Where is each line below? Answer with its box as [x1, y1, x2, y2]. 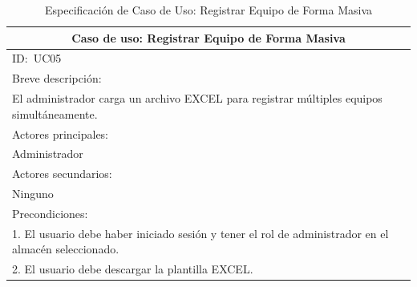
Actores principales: [12, 125, 109, 142]
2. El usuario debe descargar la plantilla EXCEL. [12, 261, 253, 277]
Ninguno [12, 185, 54, 202]
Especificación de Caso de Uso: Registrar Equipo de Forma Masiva [44, 2, 373, 18]
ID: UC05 [12, 50, 62, 67]
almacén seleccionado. [12, 241, 119, 257]
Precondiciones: [12, 204, 88, 221]
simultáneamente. [12, 105, 98, 122]
